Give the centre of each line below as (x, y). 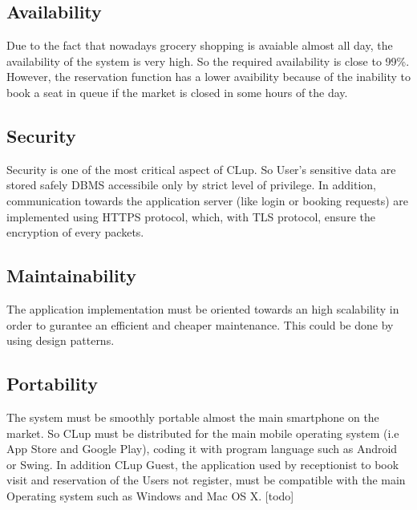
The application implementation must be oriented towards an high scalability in (203, 308)
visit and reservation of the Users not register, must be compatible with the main (206, 480)
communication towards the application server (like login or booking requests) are (208, 200)
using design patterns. (61, 340)
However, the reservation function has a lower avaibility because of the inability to (208, 77)
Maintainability (72, 275)
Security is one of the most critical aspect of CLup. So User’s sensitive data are (201, 169)
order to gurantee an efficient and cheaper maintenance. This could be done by (200, 324)
